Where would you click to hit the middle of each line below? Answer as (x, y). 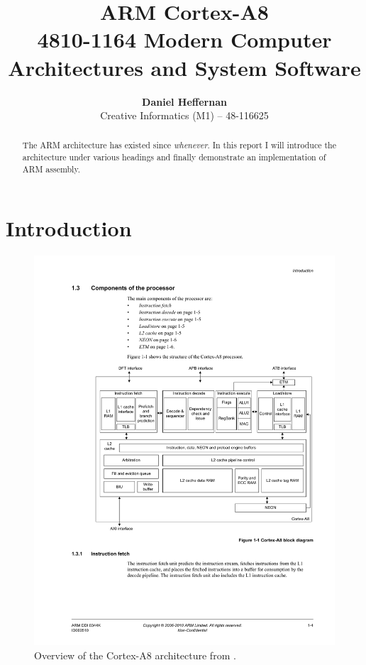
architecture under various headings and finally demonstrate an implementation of (174, 157)
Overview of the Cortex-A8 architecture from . (135, 655)
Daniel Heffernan (184, 101)
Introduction (69, 228)
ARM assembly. (51, 169)
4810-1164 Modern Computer (184, 39)
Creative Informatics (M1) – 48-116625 (184, 115)
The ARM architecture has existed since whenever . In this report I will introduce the (179, 145)
